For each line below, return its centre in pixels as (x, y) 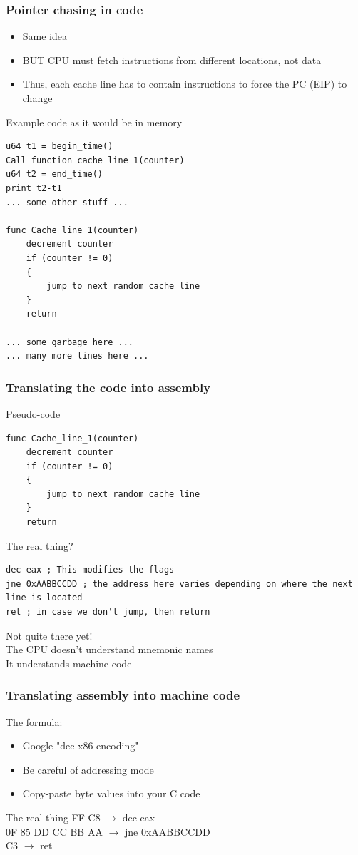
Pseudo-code (33, 413)
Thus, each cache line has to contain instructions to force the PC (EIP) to (185, 84)
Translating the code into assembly (108, 387)
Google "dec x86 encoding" (81, 746)
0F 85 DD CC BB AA (54, 831)
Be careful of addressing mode (88, 769)
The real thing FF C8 (53, 817)
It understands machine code (69, 663)
